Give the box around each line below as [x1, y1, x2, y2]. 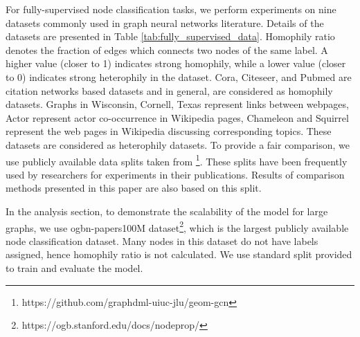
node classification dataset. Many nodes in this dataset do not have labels [6, 233, 318, 248]
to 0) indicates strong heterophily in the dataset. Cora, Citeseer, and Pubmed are [6, 69, 352, 84]
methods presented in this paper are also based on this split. [6, 181, 262, 195]
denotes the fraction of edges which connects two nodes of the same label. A [6, 42, 328, 57]
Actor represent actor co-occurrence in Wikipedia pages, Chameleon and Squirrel [6, 110, 349, 125]
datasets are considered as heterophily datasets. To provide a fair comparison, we [6, 137, 350, 152]
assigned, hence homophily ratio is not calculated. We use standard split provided [6, 247, 352, 262]
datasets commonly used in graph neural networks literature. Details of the [6, 15, 324, 30]
